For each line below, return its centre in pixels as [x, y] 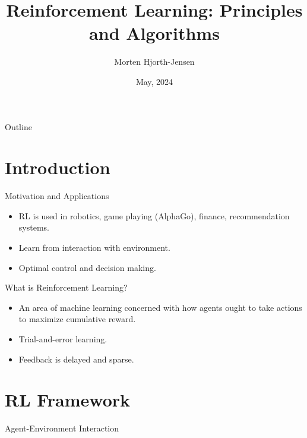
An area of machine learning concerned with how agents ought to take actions [160, 307]
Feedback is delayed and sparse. [76, 359]
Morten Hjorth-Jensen [154, 62]
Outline [18, 126]
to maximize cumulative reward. [77, 319]
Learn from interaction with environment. [94, 247]
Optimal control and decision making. [87, 267]
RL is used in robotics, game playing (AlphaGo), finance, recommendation [154, 215]
